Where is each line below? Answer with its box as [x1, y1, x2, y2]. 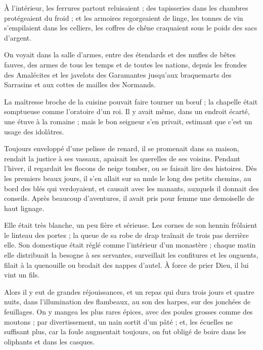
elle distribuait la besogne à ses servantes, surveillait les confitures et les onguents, [4, 250, 258, 260]
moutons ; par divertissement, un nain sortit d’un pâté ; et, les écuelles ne [4, 316, 233, 327]
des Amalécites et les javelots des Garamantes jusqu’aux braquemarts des [4, 69, 232, 80]
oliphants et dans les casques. [4, 336, 95, 346]
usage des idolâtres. [4, 126, 64, 136]
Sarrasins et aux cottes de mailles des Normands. [4, 79, 156, 90]
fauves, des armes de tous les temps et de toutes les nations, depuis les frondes [4, 59, 247, 69]
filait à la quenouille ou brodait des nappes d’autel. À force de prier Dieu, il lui [4, 259, 249, 270]
